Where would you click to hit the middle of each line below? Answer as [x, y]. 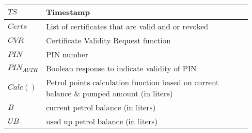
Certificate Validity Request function [108, 40]
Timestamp [68, 12]
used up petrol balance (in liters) [102, 121]
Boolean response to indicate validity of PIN [121, 68]
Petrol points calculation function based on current [132, 82]
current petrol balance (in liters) [101, 107]
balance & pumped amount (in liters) [109, 93]
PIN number [67, 54]
